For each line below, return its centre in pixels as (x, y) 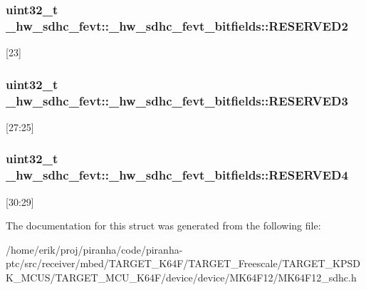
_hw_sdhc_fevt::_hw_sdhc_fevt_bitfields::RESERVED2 (177, 25)
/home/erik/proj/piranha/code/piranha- (94, 249)
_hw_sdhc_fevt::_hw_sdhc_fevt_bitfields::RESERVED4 (177, 175)
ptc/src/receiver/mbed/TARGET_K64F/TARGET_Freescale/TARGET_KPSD (183, 263)
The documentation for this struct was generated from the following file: (163, 226)
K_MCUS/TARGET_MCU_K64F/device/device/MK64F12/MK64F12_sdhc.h (181, 277)
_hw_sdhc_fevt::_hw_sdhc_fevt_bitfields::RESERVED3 (177, 100)
